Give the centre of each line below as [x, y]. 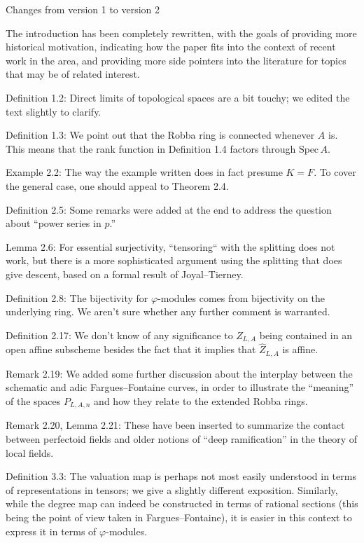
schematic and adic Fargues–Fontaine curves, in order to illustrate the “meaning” [180, 387]
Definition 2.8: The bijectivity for [77, 297]
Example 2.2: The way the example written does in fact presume [144, 172]
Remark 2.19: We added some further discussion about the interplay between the [179, 373]
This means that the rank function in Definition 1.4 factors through [151, 148]
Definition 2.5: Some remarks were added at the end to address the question [169, 209]
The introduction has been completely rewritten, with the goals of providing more [181, 33]
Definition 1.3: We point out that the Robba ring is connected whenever [160, 135]
